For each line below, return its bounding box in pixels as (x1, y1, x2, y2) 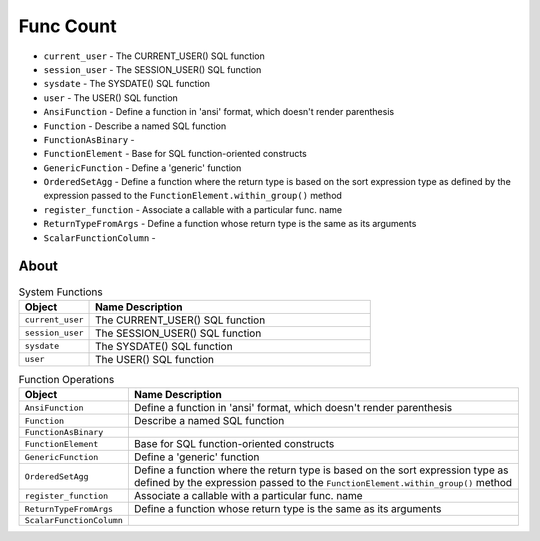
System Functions (18, 285, 104, 299)
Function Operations (18, 373, 115, 387)
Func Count (18, 15, 117, 37)
